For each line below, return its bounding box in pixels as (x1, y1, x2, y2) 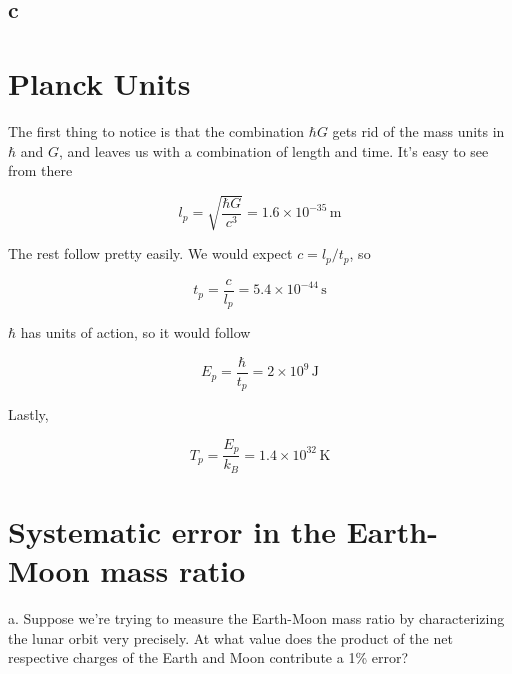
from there (8, 160, 73, 181)
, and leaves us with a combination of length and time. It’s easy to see (59, 140, 489, 161)
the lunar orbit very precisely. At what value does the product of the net (8, 627, 453, 648)
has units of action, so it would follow (20, 322, 251, 343)
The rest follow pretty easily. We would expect (8, 243, 293, 264)
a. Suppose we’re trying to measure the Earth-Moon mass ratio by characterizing (8, 608, 505, 629)
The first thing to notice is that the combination (8, 120, 305, 141)
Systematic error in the (8, 511, 336, 552)
